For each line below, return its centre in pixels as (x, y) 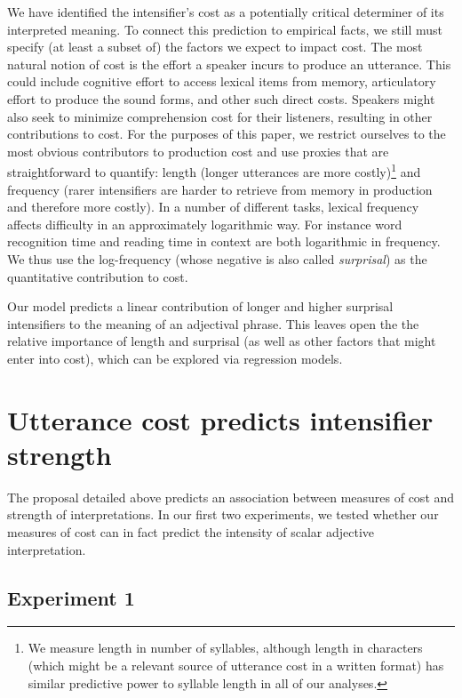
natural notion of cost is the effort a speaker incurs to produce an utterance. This (229, 64)
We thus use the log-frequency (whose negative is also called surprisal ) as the (217, 258)
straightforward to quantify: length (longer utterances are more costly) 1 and (214, 170)
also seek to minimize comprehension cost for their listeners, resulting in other (220, 116)
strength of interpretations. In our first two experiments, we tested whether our (223, 514)
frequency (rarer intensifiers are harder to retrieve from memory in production (220, 189)
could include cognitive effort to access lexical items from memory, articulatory (222, 81)
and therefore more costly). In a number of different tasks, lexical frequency (213, 207)
